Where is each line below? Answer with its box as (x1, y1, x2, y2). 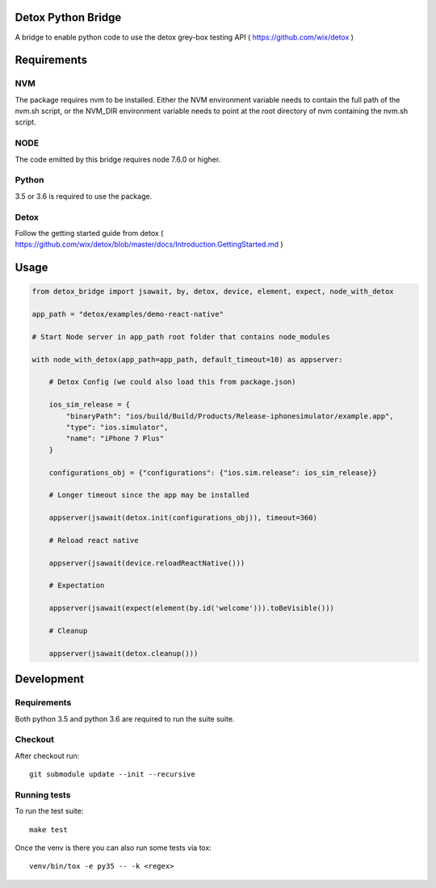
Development (15, 672, 85, 686)
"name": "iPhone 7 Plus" (65, 434, 165, 444)
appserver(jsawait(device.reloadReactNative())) (48, 558, 245, 567)
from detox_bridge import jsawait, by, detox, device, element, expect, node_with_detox (31, 287, 395, 297)
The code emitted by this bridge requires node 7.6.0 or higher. (15, 154, 221, 164)
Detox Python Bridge (15, 11, 122, 24)
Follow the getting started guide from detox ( (15, 228, 164, 238)
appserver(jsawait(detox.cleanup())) (48, 649, 199, 658)
